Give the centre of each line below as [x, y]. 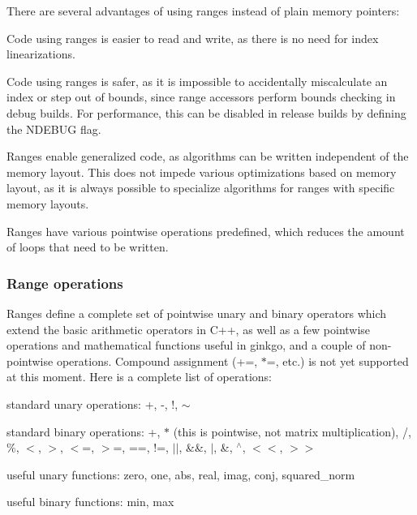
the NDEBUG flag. [54, 129]
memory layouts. [48, 203]
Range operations [65, 283]
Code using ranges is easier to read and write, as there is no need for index [193, 38]
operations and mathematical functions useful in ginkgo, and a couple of [186, 345]
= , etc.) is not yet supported [337, 360]
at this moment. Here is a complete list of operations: [140, 377]
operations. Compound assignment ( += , [157, 360]
